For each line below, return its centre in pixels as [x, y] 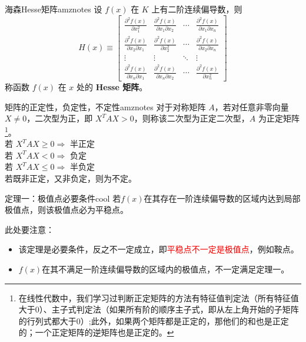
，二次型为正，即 [60, 118]
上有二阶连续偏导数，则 [197, 9]
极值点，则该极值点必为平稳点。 [66, 210]
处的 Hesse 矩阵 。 [112, 87]
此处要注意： [29, 229]
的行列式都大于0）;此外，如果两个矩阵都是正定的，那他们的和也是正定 [154, 320]
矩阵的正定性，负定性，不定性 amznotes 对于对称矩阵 [105, 106]
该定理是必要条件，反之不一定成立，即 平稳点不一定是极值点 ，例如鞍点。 [159, 249]
